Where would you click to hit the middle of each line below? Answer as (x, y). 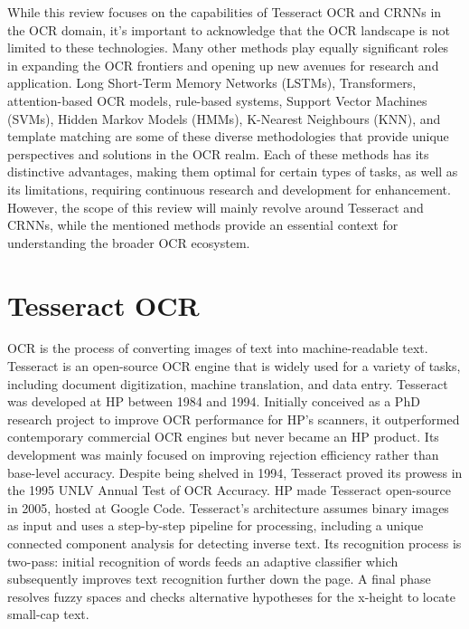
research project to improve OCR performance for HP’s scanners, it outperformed (234, 419)
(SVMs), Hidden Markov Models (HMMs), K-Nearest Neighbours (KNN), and (224, 118)
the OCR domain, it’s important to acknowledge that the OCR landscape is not (229, 29)
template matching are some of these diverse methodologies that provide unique (228, 136)
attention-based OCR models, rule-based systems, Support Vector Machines (217, 100)
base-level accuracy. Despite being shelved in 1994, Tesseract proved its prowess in (235, 472)
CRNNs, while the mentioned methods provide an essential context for (203, 225)
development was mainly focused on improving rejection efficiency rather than (223, 454)
